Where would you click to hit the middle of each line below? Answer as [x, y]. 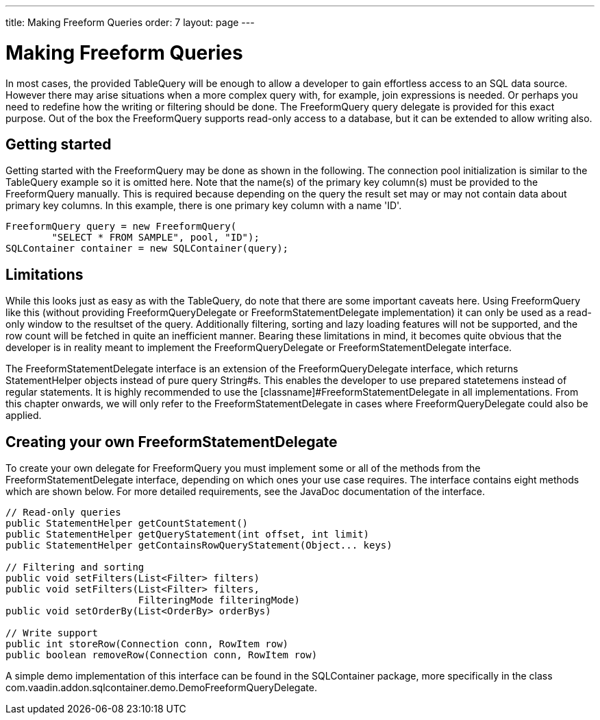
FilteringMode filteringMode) [219, 600]
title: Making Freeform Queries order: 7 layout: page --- [130, 22]
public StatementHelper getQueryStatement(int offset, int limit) [188, 535]
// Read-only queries [63, 513]
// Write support [52, 633]
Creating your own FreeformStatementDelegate [172, 442]
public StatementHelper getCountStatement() [127, 524]
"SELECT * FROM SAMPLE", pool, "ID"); [155, 238]
